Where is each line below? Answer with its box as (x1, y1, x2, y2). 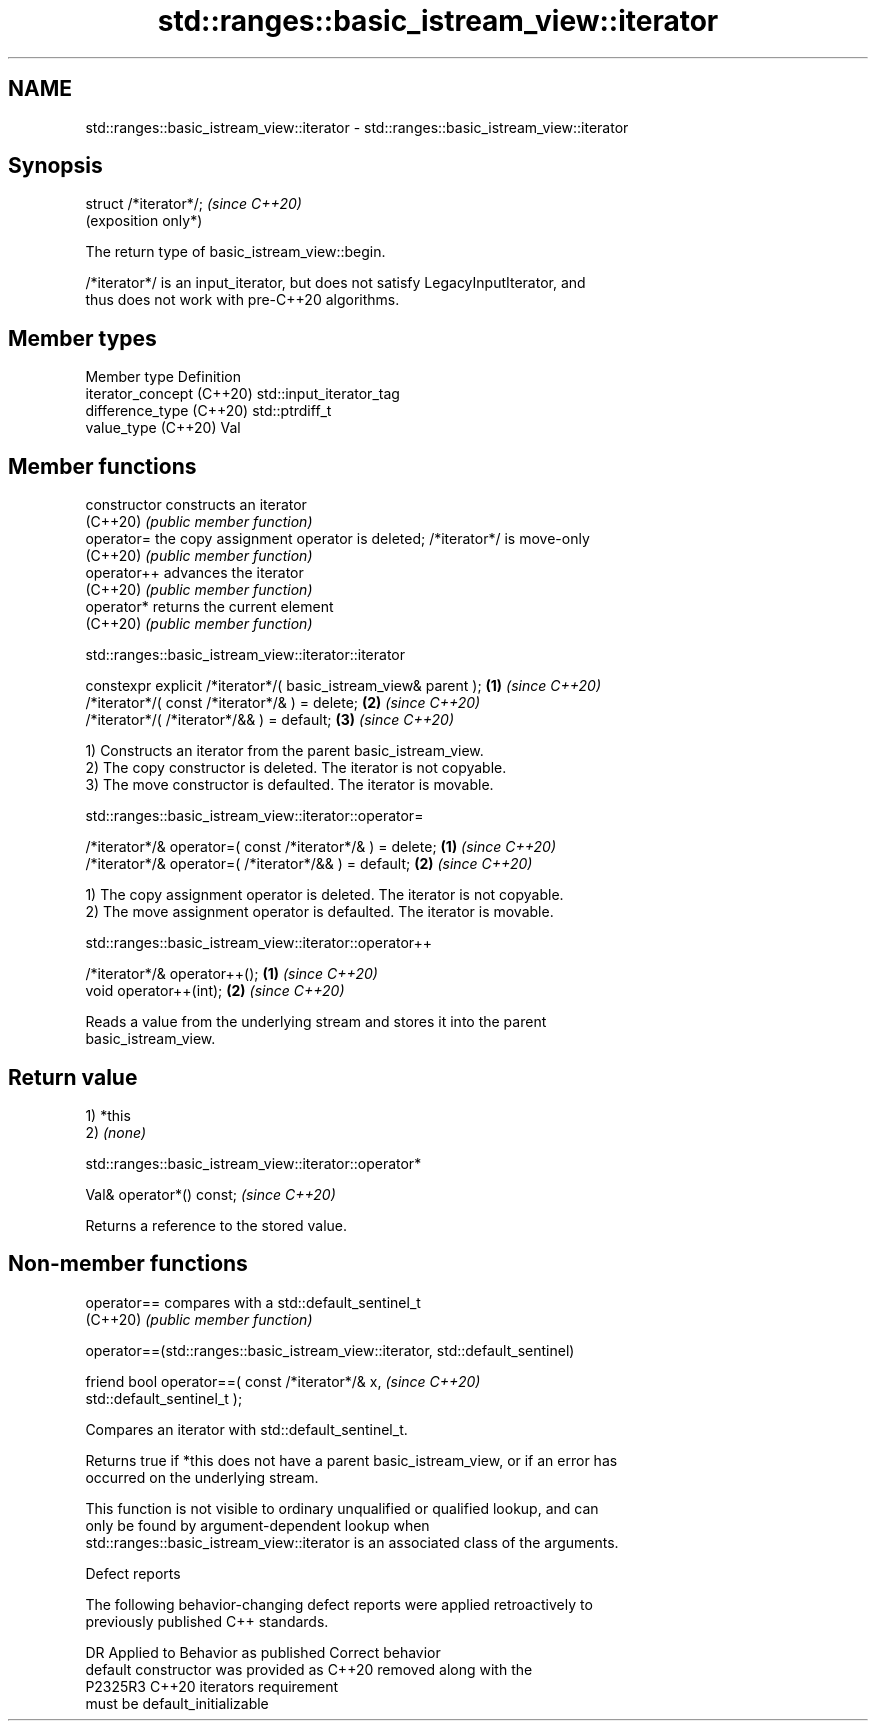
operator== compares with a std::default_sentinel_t (85, 1293, 421, 1311)
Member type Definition (85, 368, 241, 386)
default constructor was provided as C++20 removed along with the (85, 1660, 533, 1678)
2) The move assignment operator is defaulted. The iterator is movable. (85, 903, 554, 921)
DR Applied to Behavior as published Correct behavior (85, 1643, 441, 1661)
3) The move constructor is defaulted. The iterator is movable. (85, 776, 494, 794)
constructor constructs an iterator (85, 496, 307, 514)
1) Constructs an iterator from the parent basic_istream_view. (85, 742, 484, 760)
